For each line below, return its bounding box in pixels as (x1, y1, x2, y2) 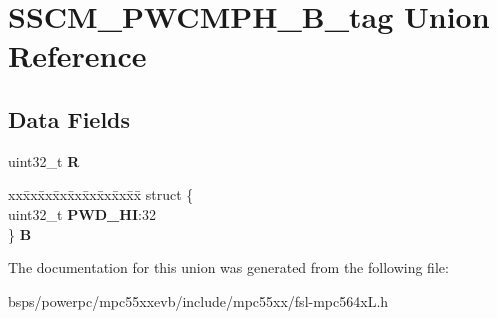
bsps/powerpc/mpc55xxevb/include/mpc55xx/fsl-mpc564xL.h (8, 290, 389, 311)
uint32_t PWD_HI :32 (8, 203, 156, 224)
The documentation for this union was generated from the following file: (8, 257, 449, 278)
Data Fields (8, 103, 131, 134)
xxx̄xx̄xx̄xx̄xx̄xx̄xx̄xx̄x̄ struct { (8, 184, 194, 205)
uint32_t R (8, 150, 80, 171)
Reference (8, 35, 147, 76)
